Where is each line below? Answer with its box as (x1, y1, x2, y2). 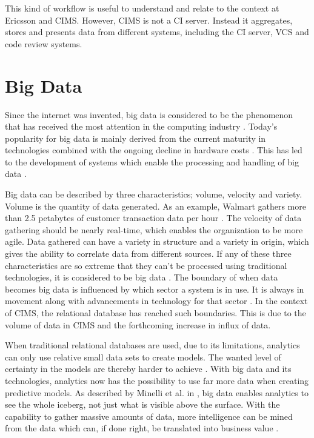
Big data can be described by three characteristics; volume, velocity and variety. (5, 188, 302, 201)
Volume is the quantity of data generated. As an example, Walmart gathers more (5, 199, 306, 212)
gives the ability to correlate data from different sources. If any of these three (5, 247, 292, 260)
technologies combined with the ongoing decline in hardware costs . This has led (5, 144, 302, 156)
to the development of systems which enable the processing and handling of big (5, 155, 299, 168)
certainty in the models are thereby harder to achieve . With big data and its (5, 362, 292, 375)
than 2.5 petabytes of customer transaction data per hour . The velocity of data (5, 211, 302, 224)
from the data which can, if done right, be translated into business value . (5, 422, 279, 434)
